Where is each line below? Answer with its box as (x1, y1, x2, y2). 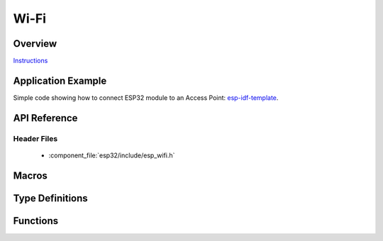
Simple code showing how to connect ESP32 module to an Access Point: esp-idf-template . (13, 93, 279, 102)
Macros (13, 169, 48, 181)
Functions (13, 215, 59, 227)
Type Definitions (13, 192, 88, 204)
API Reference (13, 112, 78, 124)
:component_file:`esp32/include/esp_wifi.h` (48, 151, 175, 159)
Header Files (13, 133, 58, 143)
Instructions (13, 57, 48, 65)
